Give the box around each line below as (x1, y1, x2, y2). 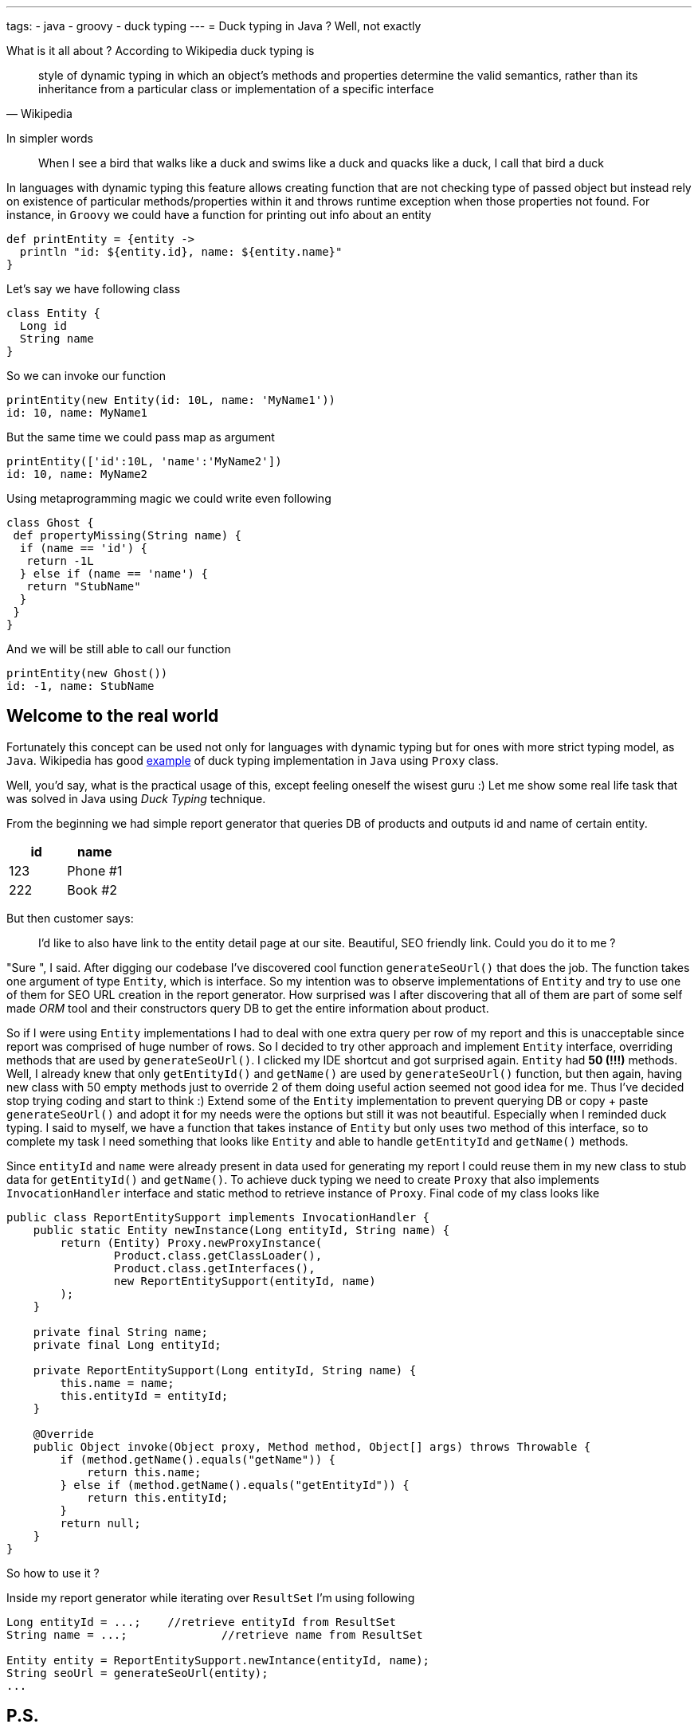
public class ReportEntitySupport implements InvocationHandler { (6, 1210, 430, 1224)
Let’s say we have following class (6, 282, 181, 296)
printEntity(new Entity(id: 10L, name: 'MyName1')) (6, 394, 336, 406)
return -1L (26, 554, 94, 567)
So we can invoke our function (6, 369, 166, 382)
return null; (60, 1516, 141, 1530)
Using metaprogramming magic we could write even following (6, 492, 331, 505)
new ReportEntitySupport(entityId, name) (113, 1274, 376, 1287)
